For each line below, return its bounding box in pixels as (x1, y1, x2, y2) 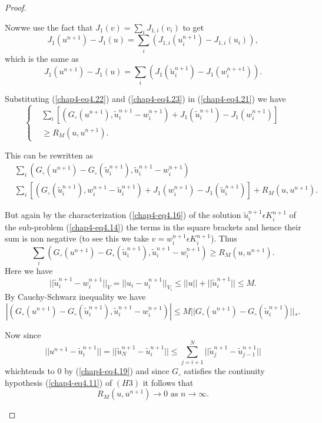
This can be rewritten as (5, 148, 93, 161)
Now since (5, 328, 41, 341)
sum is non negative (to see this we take (5, 232, 149, 244)
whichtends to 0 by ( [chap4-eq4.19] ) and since (5, 365, 170, 377)
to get (182, 21, 204, 33)
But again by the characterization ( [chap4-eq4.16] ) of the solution (5, 209, 241, 221)
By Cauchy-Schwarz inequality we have (5, 290, 146, 302)
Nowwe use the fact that (5, 21, 93, 33)
